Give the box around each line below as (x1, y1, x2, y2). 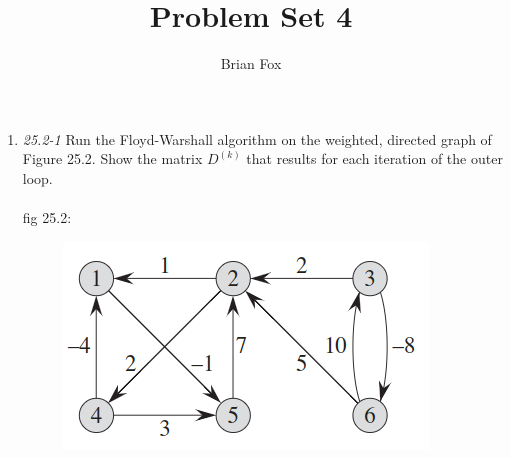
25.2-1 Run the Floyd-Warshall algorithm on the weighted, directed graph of (22, 128, 492, 149)
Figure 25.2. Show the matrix (22, 148, 203, 169)
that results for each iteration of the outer (246, 148, 503, 169)
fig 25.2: (22, 207, 72, 228)
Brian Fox (220, 53, 282, 74)
